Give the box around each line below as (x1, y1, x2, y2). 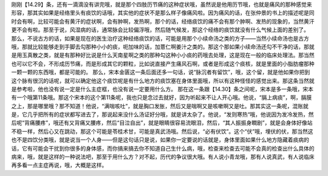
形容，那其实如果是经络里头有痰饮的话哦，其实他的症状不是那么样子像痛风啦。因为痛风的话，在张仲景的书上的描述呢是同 (11, 9, 315, 16)
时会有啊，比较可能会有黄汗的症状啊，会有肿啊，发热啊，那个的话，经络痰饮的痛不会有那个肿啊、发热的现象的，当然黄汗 (11, 18, 315, 25)
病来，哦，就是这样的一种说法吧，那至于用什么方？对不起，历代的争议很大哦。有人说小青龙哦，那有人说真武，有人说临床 (11, 153, 315, 160)
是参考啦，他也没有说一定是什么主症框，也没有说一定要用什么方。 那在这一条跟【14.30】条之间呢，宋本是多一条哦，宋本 (11, 85, 314, 93)
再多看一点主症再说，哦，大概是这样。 (11, 161, 108, 169)
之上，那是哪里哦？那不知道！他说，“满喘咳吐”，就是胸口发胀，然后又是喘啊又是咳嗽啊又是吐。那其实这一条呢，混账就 (11, 102, 309, 109)
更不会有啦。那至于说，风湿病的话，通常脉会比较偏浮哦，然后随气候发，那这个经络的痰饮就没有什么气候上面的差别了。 (11, 26, 309, 33)
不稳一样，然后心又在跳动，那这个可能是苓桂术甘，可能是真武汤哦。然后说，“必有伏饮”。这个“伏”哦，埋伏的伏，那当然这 (11, 128, 313, 135)
